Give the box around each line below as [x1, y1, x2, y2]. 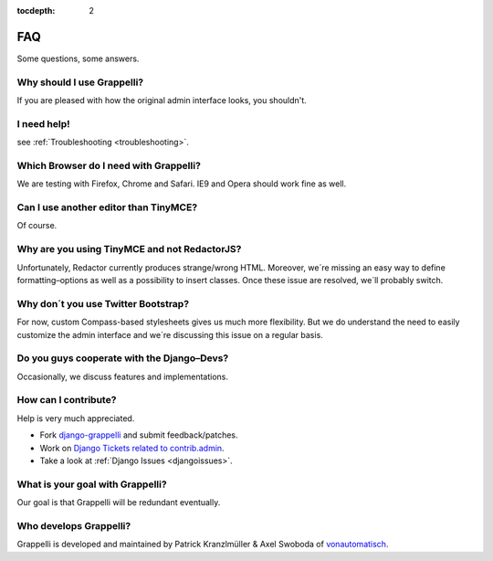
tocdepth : [16, 5, 56, 16]
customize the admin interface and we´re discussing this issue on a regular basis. [16, 329, 323, 340]
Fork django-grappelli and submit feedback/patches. [39, 429, 238, 440]
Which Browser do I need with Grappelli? [16, 159, 201, 172]
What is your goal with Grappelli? [16, 478, 168, 491]
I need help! [16, 117, 70, 130]
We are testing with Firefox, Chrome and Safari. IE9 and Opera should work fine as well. [16, 178, 347, 189]
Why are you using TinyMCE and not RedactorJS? [16, 243, 242, 256]
